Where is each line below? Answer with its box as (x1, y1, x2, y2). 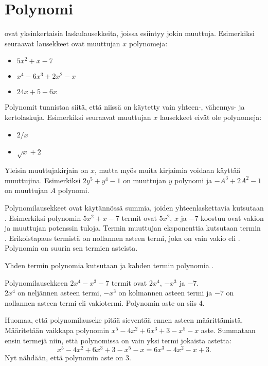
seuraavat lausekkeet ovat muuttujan (5, 38, 120, 48)
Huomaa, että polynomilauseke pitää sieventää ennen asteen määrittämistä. (5, 315, 243, 325)
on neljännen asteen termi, (17, 287, 101, 298)
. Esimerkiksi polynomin (5, 212, 81, 223)
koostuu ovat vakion (201, 212, 264, 223)
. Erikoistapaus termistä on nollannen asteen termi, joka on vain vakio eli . (5, 232, 240, 243)
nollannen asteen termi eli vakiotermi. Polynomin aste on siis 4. (5, 297, 205, 308)
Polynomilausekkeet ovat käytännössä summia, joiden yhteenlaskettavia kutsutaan (5, 202, 264, 213)
